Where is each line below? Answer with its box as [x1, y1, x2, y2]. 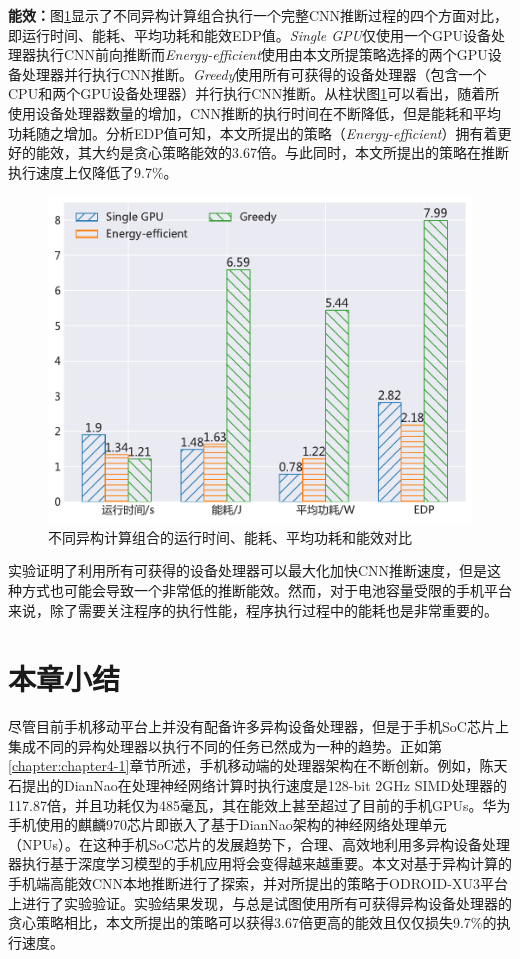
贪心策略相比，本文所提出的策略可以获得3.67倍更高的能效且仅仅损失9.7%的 [8, 912, 497, 933]
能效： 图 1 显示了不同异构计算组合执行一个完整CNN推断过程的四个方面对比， [8, 5, 509, 25]
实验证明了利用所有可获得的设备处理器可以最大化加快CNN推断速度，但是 [8, 560, 488, 581]
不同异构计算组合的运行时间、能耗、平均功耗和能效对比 [48, 526, 412, 547]
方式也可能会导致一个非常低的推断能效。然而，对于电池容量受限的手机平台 [21, 579, 512, 600]
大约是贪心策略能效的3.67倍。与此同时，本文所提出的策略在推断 [91, 142, 509, 163]
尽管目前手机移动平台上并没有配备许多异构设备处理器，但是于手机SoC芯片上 [8, 716, 509, 737]
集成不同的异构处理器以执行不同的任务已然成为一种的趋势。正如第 [8, 735, 442, 756]
